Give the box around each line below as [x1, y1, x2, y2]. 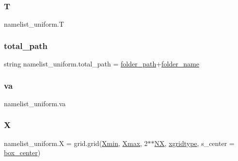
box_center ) [4, 147, 41, 158]
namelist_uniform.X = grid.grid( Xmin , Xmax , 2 [4, 138, 148, 148]
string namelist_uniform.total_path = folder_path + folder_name [4, 59, 199, 69]
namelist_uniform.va [4, 98, 66, 108]
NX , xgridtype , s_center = [154, 138, 235, 148]
